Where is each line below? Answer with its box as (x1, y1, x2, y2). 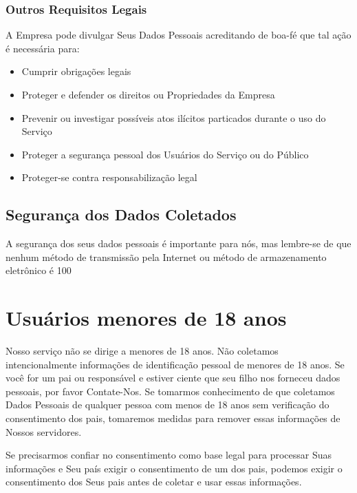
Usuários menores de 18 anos (6, 304, 287, 332)
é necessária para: (6, 41, 80, 55)
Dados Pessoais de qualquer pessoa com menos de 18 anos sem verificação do (6, 397, 329, 412)
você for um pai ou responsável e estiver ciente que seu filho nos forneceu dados (6, 370, 340, 385)
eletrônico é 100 (6, 263, 72, 277)
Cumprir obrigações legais (21, 64, 131, 78)
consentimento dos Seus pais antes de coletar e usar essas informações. (6, 474, 302, 489)
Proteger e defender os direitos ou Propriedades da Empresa (21, 87, 275, 101)
